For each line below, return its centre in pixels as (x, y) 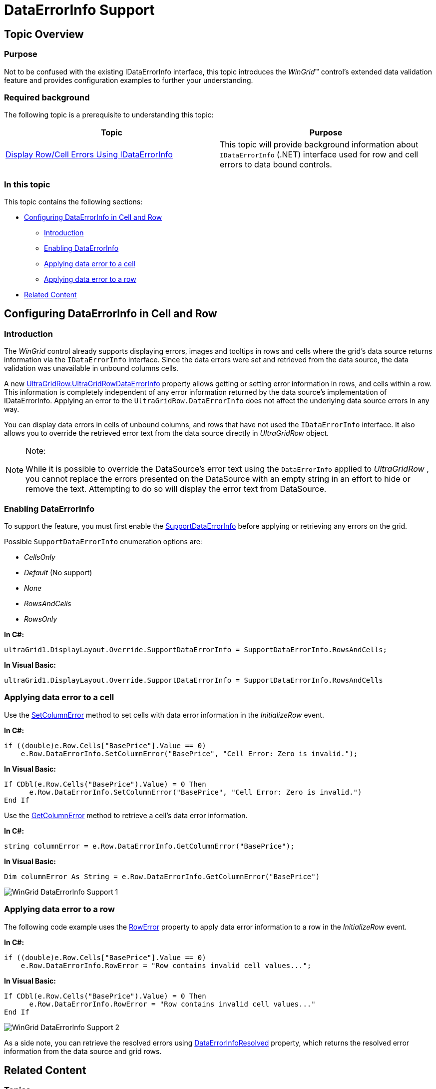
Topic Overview (44, 34)
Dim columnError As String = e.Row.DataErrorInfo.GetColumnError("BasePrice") (162, 876)
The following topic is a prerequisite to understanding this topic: (109, 115)
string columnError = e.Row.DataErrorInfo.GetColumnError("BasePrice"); (149, 846)
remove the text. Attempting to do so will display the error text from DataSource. (176, 489)
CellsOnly (40, 557)
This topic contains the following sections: (73, 202)
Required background (47, 97)
